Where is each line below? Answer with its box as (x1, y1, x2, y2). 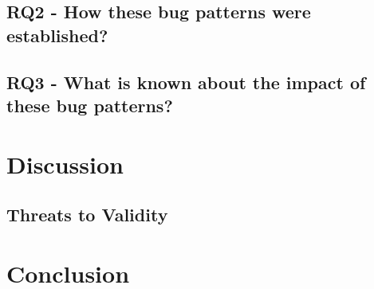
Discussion (6, 147, 124, 180)
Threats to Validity (6, 202, 168, 227)
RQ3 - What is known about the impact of (6, 69, 366, 94)
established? (6, 22, 108, 47)
